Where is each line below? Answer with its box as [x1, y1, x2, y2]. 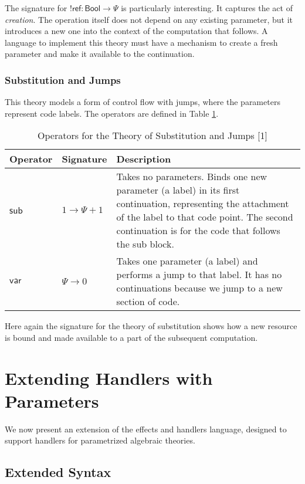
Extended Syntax [5, 463, 111, 481]
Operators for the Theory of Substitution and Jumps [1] [38, 128, 267, 143]
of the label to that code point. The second [116, 210, 293, 224]
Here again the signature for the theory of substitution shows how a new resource [5, 320, 297, 332]
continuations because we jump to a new [116, 281, 283, 295]
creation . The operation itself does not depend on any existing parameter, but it [5, 13, 293, 25]
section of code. [116, 295, 180, 309]
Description [116, 152, 171, 166]
